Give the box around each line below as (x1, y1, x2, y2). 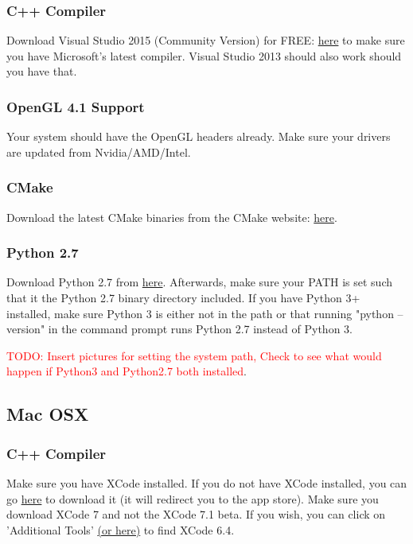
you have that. (6, 63, 77, 80)
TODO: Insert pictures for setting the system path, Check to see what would (6, 347, 382, 363)
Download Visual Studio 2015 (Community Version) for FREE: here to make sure (6, 32, 405, 49)
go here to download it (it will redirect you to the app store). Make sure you (6, 490, 379, 507)
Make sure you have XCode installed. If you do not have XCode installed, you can (6, 475, 407, 491)
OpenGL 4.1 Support (6, 96, 145, 116)
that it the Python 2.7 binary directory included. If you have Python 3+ (6, 289, 360, 306)
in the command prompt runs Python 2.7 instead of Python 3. (48, 321, 353, 337)
